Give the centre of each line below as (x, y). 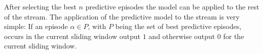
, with (97, 26)
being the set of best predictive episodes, (178, 26)
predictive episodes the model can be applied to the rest (172, 6)
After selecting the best (40, 6)
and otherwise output (182, 36)
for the (234, 36)
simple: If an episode (36, 26)
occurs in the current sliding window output (72, 36)
